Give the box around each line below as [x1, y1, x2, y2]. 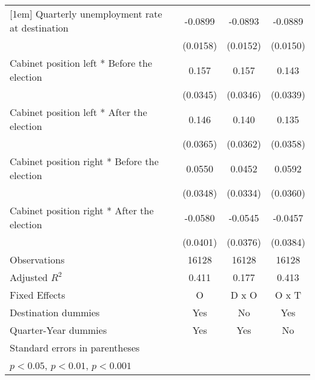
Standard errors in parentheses [10, 341, 140, 355]
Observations [10, 253, 65, 266]
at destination [10, 21, 68, 35]
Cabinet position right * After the [10, 203, 154, 217]
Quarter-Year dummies [10, 323, 107, 337]
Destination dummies [10, 305, 100, 319]
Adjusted [10, 270, 48, 284]
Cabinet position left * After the [10, 105, 147, 119]
